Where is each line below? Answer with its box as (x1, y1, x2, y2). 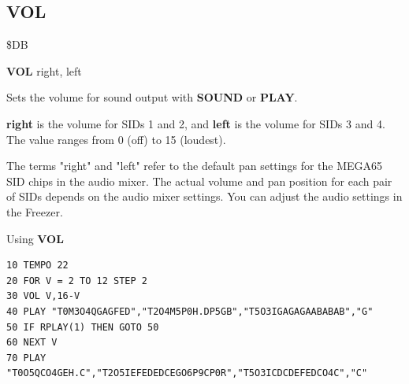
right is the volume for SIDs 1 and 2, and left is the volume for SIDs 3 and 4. (6, 115, 385, 131)
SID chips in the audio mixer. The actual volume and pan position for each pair (6, 172, 392, 189)
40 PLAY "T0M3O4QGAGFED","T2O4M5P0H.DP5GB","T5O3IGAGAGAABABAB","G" (6, 305, 374, 317)
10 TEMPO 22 (6, 260, 69, 271)
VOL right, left (6, 62, 82, 79)
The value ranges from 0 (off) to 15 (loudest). (6, 131, 226, 147)
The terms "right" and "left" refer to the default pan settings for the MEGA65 (6, 157, 383, 174)
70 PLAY (6, 352, 46, 364)
